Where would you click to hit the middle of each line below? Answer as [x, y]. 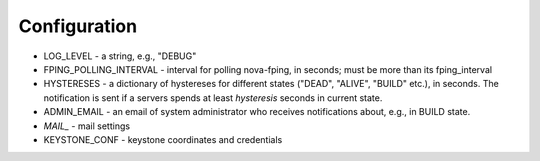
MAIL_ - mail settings [86, 126]
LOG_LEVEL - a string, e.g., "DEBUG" [120, 56]
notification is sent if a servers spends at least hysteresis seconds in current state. [213, 97]
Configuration [78, 26]
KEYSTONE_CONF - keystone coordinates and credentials [163, 139]
